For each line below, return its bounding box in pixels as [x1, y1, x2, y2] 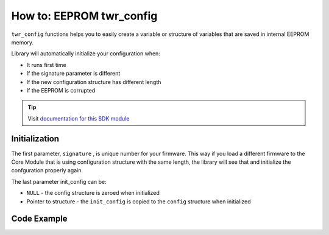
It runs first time [26, 61, 66, 68]
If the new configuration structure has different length [26, 78, 161, 85]
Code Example [11, 214, 68, 224]
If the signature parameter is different [26, 70, 121, 77]
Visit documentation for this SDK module [27, 114, 130, 122]
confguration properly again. [11, 167, 83, 174]
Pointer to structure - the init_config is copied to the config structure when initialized [26, 198, 251, 205]
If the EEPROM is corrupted [26, 86, 96, 94]
